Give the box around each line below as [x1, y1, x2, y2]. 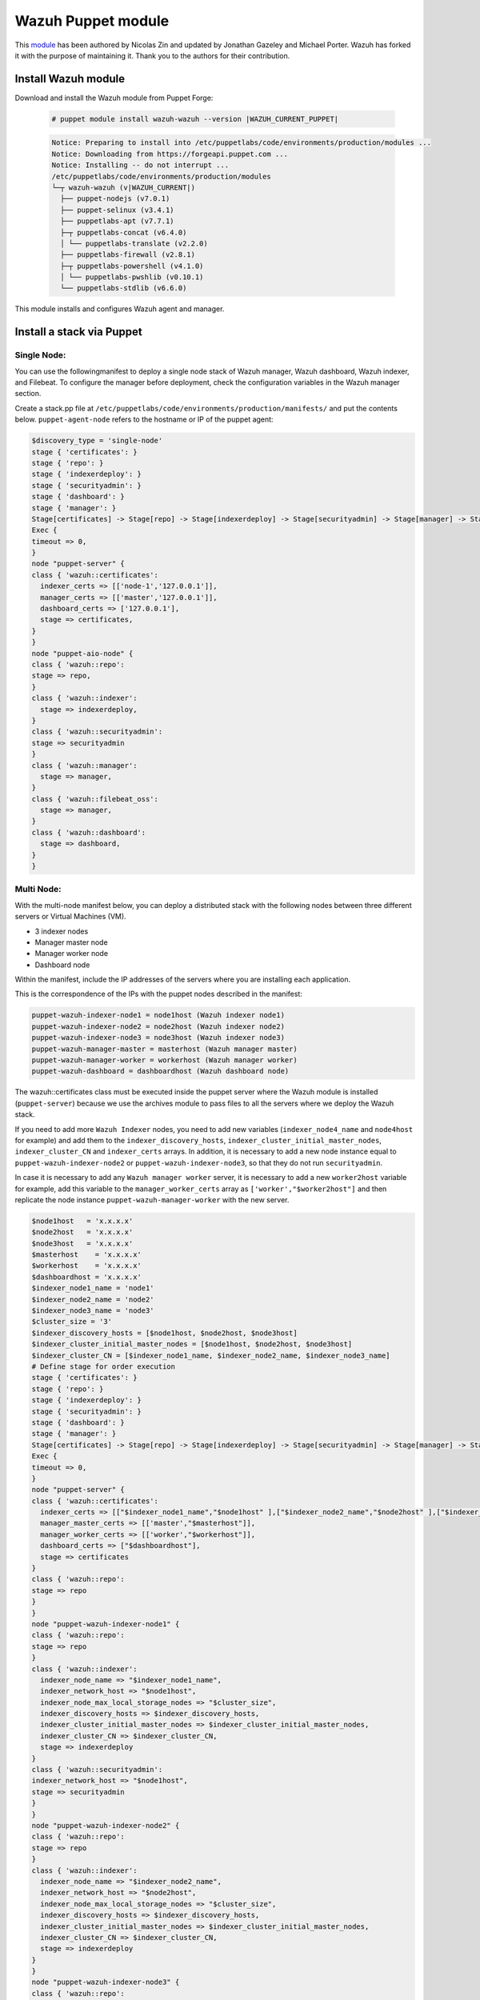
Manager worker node [34, 949, 108, 958]
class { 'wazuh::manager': [31, 761, 138, 770]
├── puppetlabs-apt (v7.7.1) [60, 217, 175, 226]
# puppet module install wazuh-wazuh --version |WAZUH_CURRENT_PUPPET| [51, 114, 339, 123]
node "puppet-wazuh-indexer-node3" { [31, 1978, 180, 1987]
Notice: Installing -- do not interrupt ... [51, 161, 230, 170]
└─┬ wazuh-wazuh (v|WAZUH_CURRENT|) [51, 182, 196, 192]
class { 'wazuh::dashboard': [31, 828, 146, 837]
